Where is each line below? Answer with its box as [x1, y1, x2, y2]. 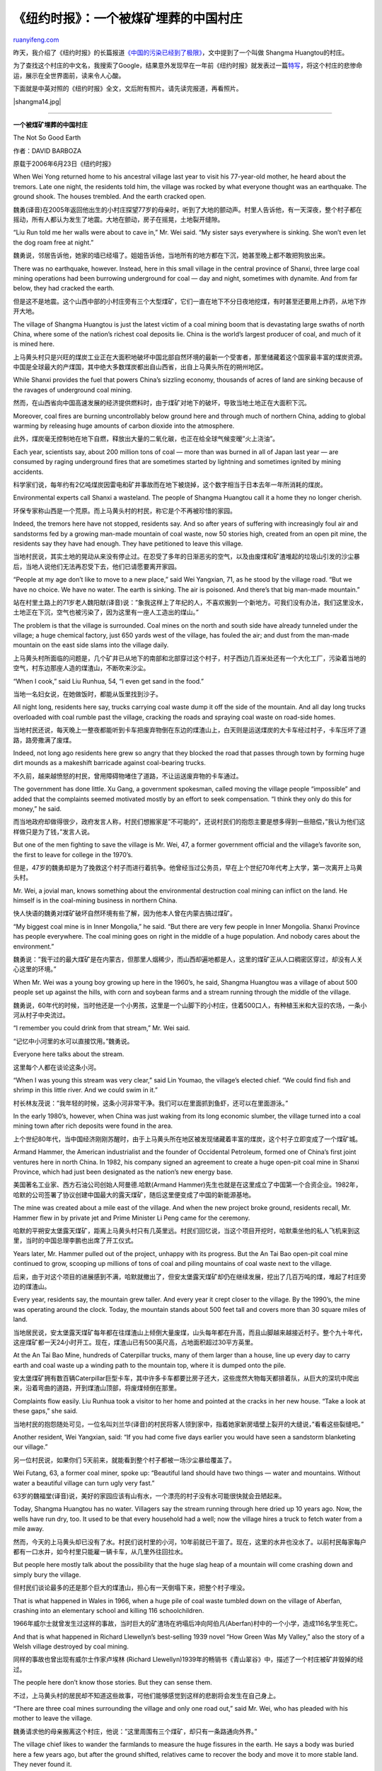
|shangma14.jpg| [13, 97, 62, 106]
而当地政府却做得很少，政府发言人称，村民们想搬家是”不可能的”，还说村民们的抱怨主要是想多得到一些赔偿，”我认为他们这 [13, 817, 366, 826]
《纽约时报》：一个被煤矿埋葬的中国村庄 [13, 11, 243, 26]
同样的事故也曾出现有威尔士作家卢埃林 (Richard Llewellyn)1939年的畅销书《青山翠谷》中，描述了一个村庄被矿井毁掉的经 [13, 1655, 364, 1664]
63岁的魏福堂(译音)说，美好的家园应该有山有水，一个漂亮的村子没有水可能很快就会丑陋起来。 [13, 1491, 286, 1500]
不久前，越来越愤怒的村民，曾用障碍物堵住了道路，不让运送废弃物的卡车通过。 [13, 771, 243, 780]
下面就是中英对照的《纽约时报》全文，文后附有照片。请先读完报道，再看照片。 [13, 84, 243, 93]
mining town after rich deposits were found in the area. [13, 1121, 173, 1130]
